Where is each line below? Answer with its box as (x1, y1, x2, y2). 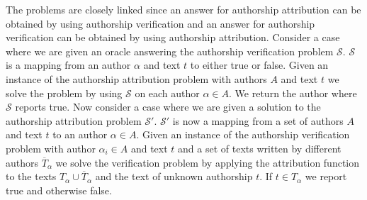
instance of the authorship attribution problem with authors (6, 71, 267, 86)
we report (305, 169, 347, 184)
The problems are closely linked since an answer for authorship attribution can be (6, 2, 361, 16)
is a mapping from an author (6, 57, 131, 72)
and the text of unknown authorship (95, 169, 253, 184)
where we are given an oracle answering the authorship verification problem (6, 43, 334, 58)
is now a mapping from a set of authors (172, 113, 344, 128)
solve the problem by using (6, 85, 123, 100)
